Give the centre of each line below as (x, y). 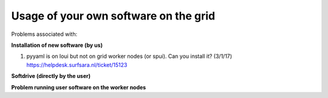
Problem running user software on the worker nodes (79, 87)
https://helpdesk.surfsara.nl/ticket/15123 (77, 65)
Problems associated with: (44, 34)
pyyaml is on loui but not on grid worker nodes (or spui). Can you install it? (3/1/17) (129, 56)
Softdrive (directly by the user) (51, 76)
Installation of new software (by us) (57, 45)
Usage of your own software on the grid (113, 16)
